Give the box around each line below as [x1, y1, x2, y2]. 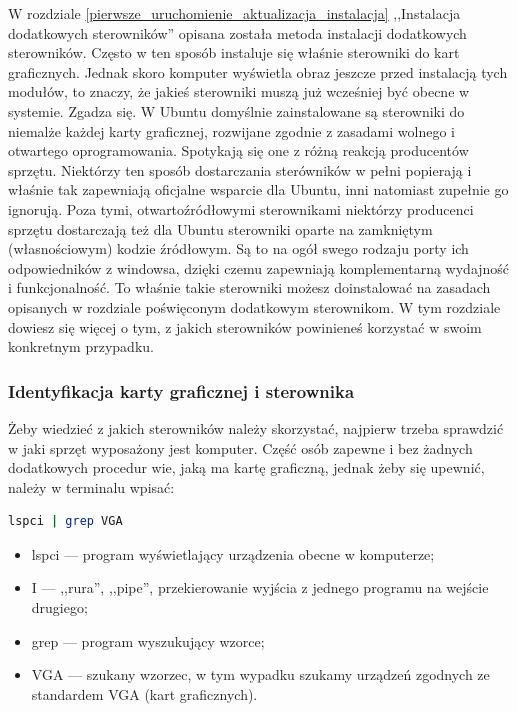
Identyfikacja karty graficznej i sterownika [8, 378, 355, 403]
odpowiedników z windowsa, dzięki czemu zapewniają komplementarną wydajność [8, 257, 510, 278]
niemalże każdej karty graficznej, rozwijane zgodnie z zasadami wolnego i [8, 120, 455, 141]
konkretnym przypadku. [8, 336, 154, 357]
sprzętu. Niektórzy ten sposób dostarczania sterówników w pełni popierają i [8, 159, 472, 180]
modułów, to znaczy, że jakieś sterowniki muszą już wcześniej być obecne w [8, 81, 470, 102]
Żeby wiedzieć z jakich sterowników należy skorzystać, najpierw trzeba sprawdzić [8, 417, 504, 438]
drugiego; [31, 597, 88, 618]
